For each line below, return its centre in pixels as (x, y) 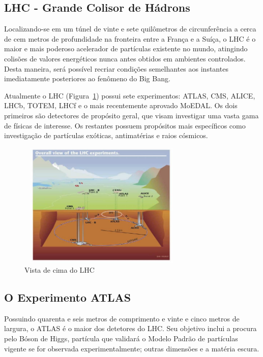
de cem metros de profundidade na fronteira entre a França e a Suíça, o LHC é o (130, 38)
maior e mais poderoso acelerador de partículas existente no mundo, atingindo (126, 48)
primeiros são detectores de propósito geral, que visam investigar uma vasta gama (131, 115)
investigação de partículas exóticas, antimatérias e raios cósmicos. (106, 135)
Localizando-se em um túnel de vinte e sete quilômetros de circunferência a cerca (130, 29)
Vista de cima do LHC (60, 270)
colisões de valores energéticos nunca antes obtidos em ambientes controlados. (125, 58)
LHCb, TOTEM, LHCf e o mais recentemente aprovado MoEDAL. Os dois (121, 105)
